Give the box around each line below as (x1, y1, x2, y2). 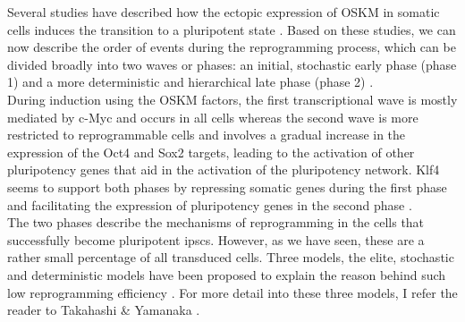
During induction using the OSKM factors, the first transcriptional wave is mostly (7, 89, 458, 108)
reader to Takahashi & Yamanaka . (7, 301, 200, 319)
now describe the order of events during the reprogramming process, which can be (7, 38, 456, 56)
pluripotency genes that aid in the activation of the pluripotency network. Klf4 (7, 160, 440, 179)
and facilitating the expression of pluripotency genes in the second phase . (7, 195, 412, 214)
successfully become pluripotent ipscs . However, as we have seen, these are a (7, 230, 425, 249)
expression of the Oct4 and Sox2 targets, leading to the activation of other (7, 142, 415, 161)
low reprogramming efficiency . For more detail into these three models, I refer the (7, 283, 458, 301)
